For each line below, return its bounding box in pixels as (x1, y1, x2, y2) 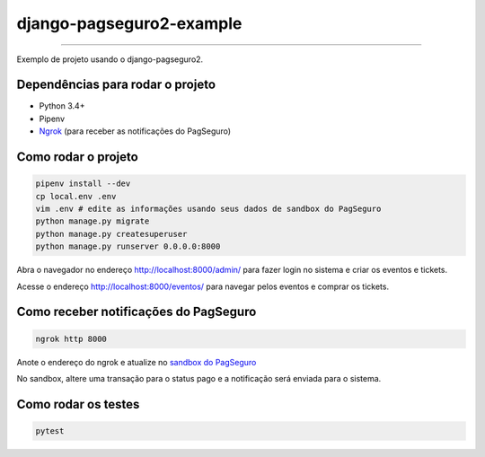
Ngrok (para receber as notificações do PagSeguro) (39, 126, 232, 136)
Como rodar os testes (16, 396, 140, 412)
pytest (35, 426, 65, 435)
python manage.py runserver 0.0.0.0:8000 (35, 242, 221, 251)
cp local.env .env (35, 191, 117, 201)
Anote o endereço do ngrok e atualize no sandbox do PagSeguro (16, 356, 257, 367)
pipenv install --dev (35, 179, 131, 189)
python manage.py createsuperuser (35, 229, 188, 239)
